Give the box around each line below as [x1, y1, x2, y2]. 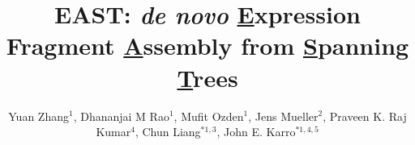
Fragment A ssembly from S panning [6, 29, 409, 62]
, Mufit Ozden [173, 107, 244, 124]
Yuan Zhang [8, 107, 69, 124]
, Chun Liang [135, 123, 201, 140]
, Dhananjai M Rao [73, 107, 169, 124]
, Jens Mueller [248, 107, 319, 124]
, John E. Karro [216, 123, 296, 140]
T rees [177, 60, 238, 93]
